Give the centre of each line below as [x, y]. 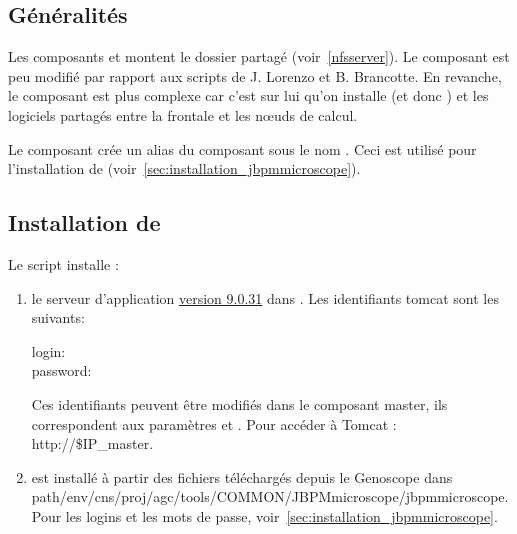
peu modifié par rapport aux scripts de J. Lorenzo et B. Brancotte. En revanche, [255, 75]
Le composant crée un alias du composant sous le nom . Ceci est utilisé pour [242, 148]
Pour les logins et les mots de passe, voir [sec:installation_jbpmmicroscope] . [264, 515]
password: [61, 370]
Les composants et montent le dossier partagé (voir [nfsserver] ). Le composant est [259, 56]
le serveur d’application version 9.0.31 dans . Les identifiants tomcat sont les [265, 297]
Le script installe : [63, 263]
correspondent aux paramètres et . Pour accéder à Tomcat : [214, 423]
